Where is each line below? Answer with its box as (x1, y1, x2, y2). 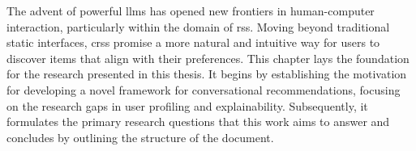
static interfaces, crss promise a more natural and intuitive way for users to (6, 34, 380, 51)
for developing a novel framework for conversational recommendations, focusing (6, 81, 401, 98)
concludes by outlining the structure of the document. (6, 128, 274, 145)
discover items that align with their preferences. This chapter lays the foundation (6, 49, 410, 66)
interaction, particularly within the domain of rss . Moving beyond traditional (6, 18, 390, 35)
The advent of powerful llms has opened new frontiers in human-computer (6, 2, 375, 19)
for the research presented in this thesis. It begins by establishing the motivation (6, 65, 407, 82)
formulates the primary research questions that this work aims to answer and (6, 113, 390, 130)
